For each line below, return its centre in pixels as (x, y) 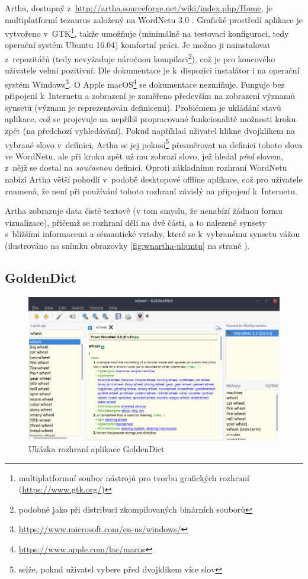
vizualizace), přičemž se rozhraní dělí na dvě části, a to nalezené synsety (136, 222)
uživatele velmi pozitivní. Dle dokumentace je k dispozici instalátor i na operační (152, 70)
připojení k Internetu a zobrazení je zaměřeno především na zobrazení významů (150, 96)
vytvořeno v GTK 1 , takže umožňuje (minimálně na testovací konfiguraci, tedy (147, 32)
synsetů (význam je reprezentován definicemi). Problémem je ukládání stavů (143, 107)
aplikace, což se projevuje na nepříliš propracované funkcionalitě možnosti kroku (150, 119)
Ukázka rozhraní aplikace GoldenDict (97, 449)
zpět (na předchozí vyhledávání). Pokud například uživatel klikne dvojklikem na (150, 130)
